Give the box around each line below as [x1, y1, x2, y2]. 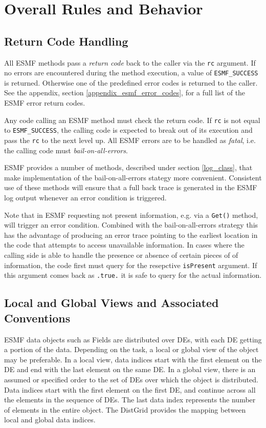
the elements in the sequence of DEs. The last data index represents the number [4, 394, 256, 405]
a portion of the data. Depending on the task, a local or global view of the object [4, 344, 259, 355]
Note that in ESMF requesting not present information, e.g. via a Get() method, [4, 209, 258, 220]
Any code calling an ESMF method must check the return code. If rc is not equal [4, 114, 260, 125]
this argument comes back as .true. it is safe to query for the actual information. [4, 270, 262, 280]
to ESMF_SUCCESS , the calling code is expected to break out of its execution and [4, 125, 253, 135]
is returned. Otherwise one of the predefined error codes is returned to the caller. [4, 77, 258, 88]
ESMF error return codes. [4, 97, 85, 108]
